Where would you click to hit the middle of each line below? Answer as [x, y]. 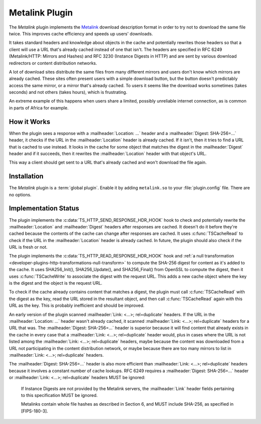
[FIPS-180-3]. [35, 411]
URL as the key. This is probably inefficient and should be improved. [77, 305]
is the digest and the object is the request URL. [56, 283]
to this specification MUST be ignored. [59, 395]
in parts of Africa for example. [39, 108]
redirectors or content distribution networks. [53, 63]
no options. [20, 195]
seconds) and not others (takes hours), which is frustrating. [68, 92]
